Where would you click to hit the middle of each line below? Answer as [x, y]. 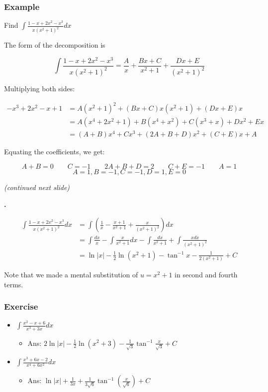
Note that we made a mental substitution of [71, 275]
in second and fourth [206, 275]
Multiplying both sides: [40, 89]
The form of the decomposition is [55, 45]
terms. [14, 284]
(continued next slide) [37, 187]
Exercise [21, 306]
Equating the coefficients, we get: [54, 152]
